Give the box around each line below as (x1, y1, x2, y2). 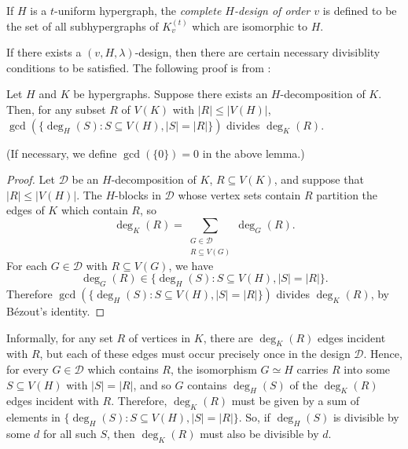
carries (296, 361, 329, 378)
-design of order (233, 2, 311, 18)
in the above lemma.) (202, 144, 305, 161)
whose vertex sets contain (178, 186, 301, 203)
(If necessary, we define (6, 144, 117, 161)
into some (344, 361, 391, 378)
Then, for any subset (6, 100, 106, 117)
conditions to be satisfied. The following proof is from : (6, 59, 271, 75)
